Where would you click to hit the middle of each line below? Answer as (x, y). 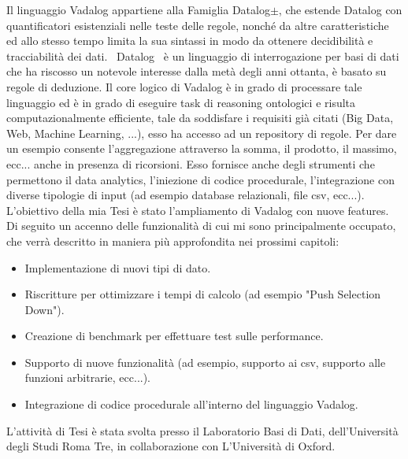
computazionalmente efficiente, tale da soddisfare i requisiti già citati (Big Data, (200, 118)
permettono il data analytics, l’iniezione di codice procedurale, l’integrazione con (200, 179)
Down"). (45, 309)
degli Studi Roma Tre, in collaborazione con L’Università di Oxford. (171, 446)
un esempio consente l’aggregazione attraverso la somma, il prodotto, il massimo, (202, 148)
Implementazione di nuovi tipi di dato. (118, 267)
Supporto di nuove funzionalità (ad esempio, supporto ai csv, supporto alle (205, 362)
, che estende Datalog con (340, 9)
